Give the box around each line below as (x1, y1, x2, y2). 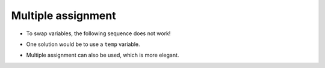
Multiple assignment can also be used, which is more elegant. (26, 51, 179, 59)
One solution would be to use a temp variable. (26, 41, 141, 48)
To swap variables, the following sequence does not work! (26, 30, 171, 37)
